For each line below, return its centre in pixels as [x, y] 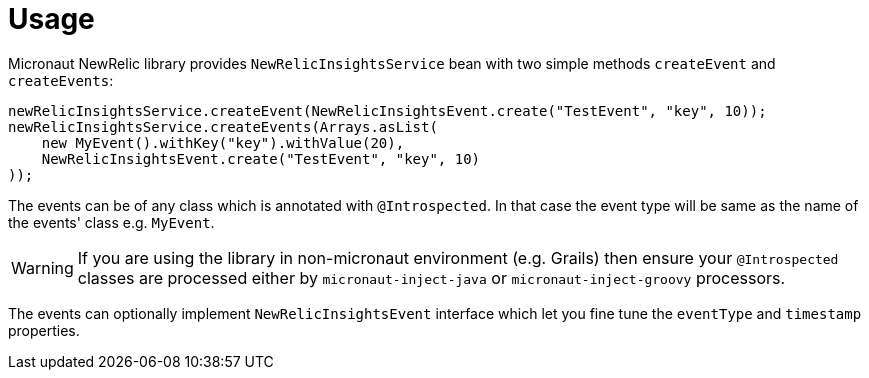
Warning [42, 267]
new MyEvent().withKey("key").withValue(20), [223, 142]
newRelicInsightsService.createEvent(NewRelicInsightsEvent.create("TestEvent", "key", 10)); [387, 110]
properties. [44, 330]
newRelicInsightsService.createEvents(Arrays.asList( [223, 126]
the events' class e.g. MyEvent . [111, 222]
